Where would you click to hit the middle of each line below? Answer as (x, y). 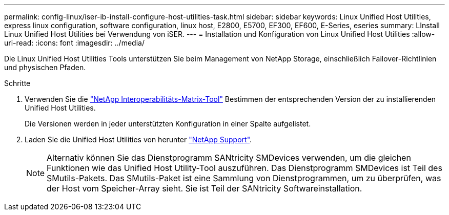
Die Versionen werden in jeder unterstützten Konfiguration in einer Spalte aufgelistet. (168, 124)
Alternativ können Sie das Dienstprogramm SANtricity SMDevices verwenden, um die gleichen (229, 158)
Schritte (17, 83)
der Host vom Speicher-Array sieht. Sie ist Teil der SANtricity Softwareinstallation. (205, 188)
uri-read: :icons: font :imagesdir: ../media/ (74, 43)
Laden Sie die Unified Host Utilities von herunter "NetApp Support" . (138, 139)
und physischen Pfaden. (45, 67)
